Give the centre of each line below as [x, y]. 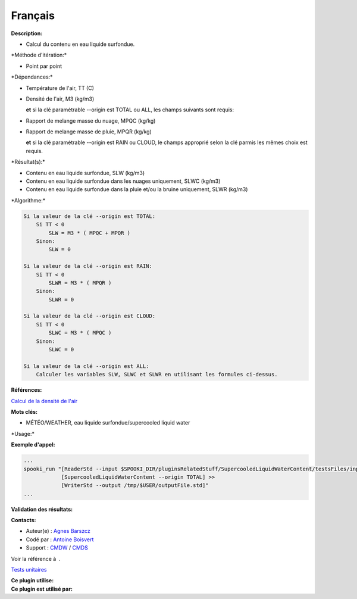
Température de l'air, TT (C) [60, 88]
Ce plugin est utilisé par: [42, 589]
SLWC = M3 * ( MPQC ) [80, 333]
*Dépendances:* [32, 77]
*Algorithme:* [28, 200]
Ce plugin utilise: [32, 581]
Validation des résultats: [42, 509]
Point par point [44, 66]
